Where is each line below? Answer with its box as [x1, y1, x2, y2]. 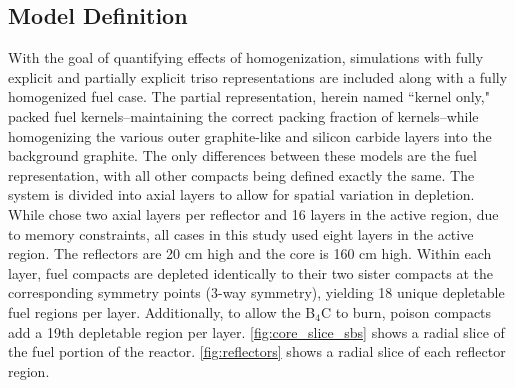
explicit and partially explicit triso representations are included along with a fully [8, 66, 508, 87]
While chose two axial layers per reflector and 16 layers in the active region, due [8, 203, 499, 224]
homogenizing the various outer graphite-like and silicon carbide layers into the [8, 125, 492, 146]
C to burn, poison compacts [320, 301, 492, 322]
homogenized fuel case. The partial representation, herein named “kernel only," [8, 86, 490, 107]
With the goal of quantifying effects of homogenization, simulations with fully [8, 47, 484, 68]
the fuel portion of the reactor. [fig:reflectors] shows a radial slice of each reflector [8, 341, 506, 362]
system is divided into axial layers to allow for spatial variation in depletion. [8, 184, 475, 205]
